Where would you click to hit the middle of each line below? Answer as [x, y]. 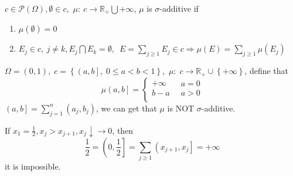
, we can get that [127, 108]
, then [123, 130]
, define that [267, 71]
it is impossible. [33, 166]
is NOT [181, 108]
